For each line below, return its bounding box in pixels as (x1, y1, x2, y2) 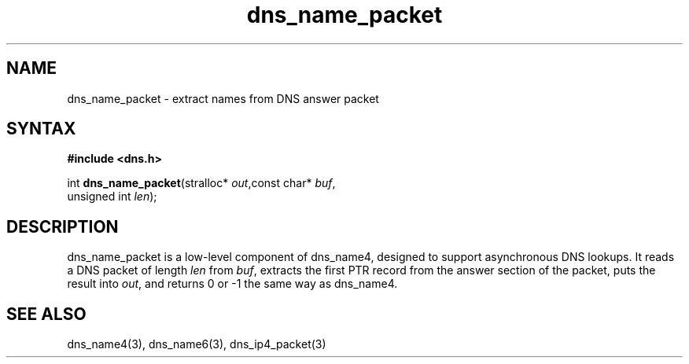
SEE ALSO (6, 303, 87, 324)
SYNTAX (6, 119, 76, 139)
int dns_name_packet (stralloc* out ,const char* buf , (67, 176, 336, 190)
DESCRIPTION (6, 216, 119, 237)
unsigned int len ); (67, 189, 157, 204)
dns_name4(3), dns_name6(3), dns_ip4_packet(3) (67, 337, 326, 351)
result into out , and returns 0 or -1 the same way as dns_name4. (67, 277, 398, 291)
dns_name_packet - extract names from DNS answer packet (67, 91, 379, 105)
